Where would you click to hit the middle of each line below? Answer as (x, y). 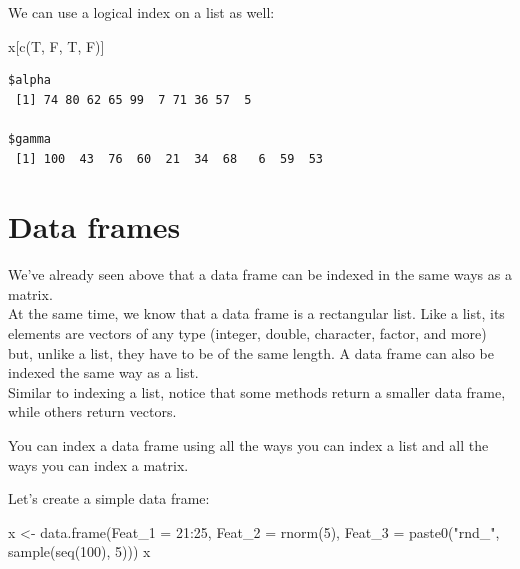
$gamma (29, 138)
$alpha (29, 80)
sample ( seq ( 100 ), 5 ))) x (79, 551)
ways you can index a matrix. (98, 464)
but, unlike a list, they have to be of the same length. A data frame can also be (251, 352)
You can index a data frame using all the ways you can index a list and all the (248, 445)
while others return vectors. (92, 411)
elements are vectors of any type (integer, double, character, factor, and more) (247, 333)
